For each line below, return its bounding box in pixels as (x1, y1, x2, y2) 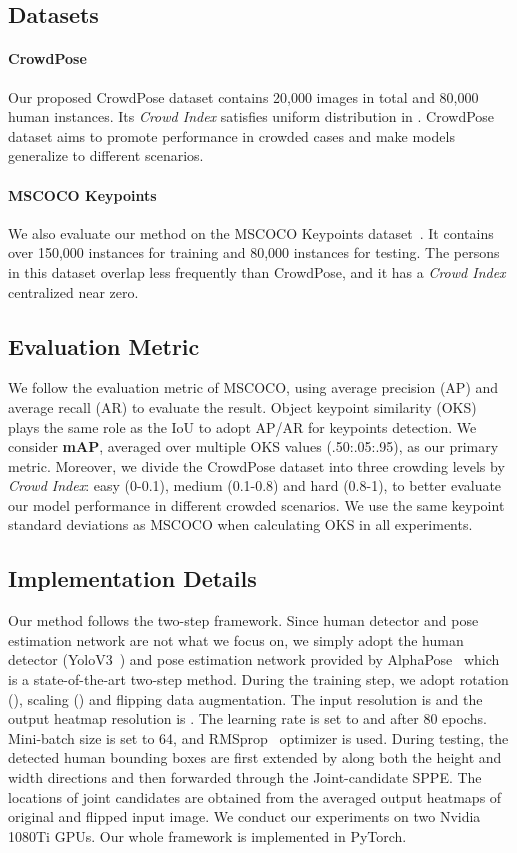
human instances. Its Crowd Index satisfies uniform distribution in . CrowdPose (8, 106, 495, 127)
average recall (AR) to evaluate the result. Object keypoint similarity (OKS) (8, 396, 477, 417)
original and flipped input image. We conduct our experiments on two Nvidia (8, 806, 481, 827)
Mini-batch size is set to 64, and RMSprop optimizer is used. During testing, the (8, 727, 509, 748)
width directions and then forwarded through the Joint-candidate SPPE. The (8, 767, 482, 788)
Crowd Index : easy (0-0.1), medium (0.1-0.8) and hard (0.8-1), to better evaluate (8, 475, 502, 496)
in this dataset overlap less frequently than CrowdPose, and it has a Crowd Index (8, 261, 506, 282)
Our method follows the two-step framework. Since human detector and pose (8, 610, 479, 631)
